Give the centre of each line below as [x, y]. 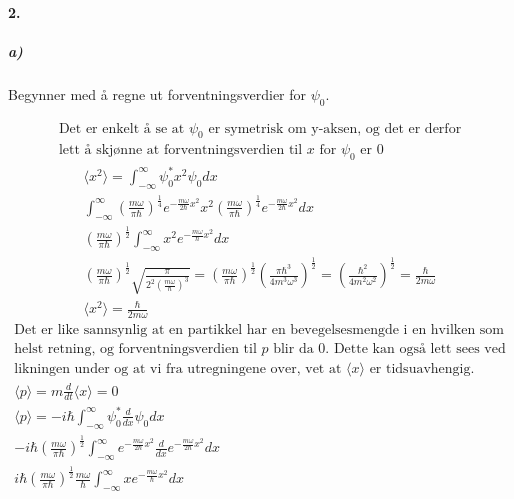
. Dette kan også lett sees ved [415, 348]
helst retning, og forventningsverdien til [135, 348]
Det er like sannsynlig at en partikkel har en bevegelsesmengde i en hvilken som [259, 329]
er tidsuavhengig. [422, 369]
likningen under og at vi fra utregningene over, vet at [178, 369]
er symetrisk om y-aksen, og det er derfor [335, 128]
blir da [293, 348]
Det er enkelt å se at [121, 128]
